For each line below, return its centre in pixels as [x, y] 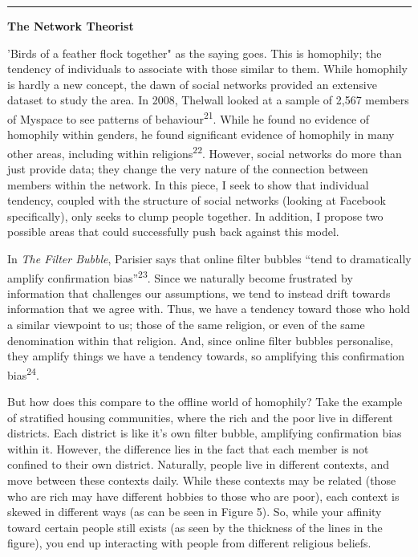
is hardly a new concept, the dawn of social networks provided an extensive [192, 84]
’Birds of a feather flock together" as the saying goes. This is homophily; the [195, 53]
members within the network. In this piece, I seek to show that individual [188, 184]
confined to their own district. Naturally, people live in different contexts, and [198, 464]
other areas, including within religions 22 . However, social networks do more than [205, 152]
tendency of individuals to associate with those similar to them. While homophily [207, 69]
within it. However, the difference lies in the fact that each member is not [188, 448]
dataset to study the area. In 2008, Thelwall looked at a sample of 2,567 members [208, 100]
